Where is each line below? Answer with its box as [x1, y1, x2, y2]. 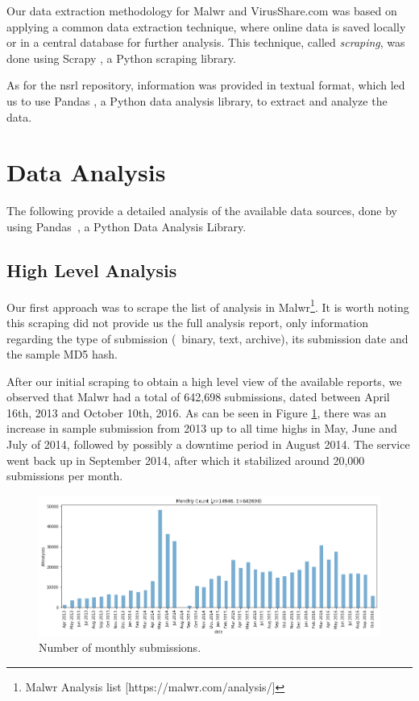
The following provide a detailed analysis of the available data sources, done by [6, 202, 397, 219]
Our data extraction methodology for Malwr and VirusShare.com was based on [6, 2, 397, 19]
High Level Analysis [6, 257, 177, 282]
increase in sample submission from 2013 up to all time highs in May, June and [6, 420, 397, 437]
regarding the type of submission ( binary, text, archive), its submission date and [6, 330, 409, 346]
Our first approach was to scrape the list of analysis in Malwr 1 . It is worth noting [6, 296, 409, 315]
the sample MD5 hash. [6, 346, 118, 363]
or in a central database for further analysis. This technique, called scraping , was [6, 34, 405, 51]
